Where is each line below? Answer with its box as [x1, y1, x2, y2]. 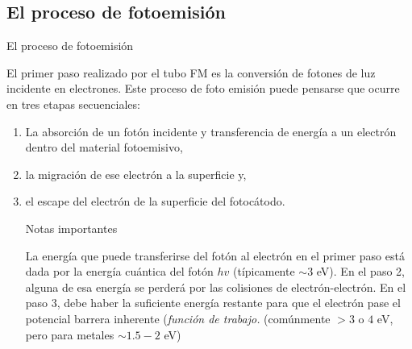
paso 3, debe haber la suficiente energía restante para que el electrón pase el [25, 294, 401, 311]
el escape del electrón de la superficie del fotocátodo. [25, 193, 285, 210]
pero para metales [25, 326, 114, 343]
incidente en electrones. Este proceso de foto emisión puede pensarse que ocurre [6, 80, 400, 97]
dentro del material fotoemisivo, [25, 139, 183, 156]
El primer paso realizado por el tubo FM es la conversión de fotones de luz [6, 64, 376, 81]
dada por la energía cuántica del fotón [25, 263, 214, 280]
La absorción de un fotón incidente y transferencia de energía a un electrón [25, 123, 397, 139]
